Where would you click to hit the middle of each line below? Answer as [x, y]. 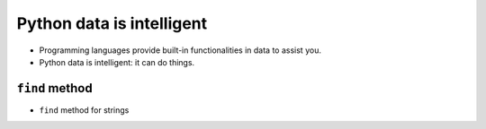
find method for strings [84, 110]
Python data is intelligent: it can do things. [117, 62]
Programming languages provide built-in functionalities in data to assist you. [180, 50]
